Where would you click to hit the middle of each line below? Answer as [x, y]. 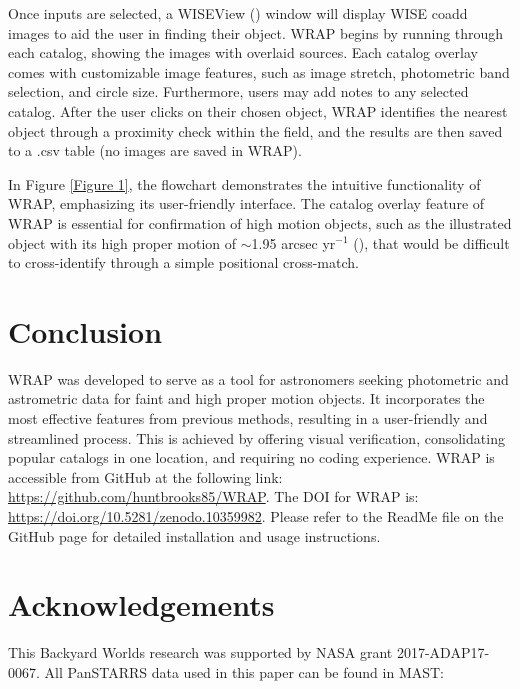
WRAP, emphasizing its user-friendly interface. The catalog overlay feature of [246, 203]
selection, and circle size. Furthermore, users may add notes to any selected [238, 91]
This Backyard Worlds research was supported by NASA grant [200, 652]
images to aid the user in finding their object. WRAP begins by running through [256, 32]
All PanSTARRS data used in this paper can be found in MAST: [244, 671]
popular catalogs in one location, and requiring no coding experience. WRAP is [251, 457]
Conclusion [85, 330]
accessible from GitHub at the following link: [145, 476]
